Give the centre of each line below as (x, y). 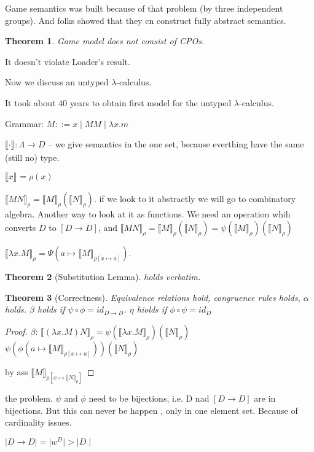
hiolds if (152, 309)
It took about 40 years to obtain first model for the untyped (118, 102)
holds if (51, 309)
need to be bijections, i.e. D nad (149, 398)
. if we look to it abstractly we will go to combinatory (195, 199)
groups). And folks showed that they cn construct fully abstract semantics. (146, 20)
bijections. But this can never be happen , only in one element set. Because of (151, 410)
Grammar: (25, 123)
